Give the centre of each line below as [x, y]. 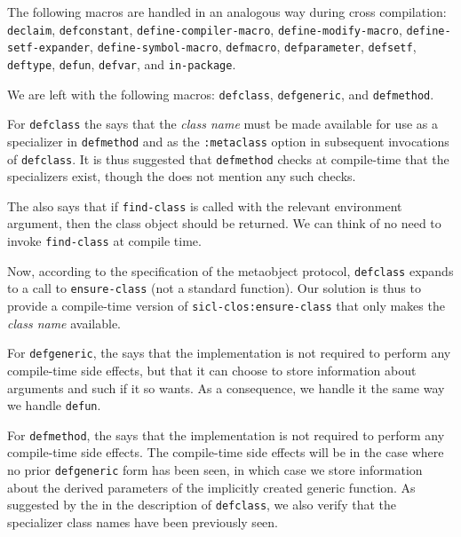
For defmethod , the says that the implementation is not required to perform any [226, 434]
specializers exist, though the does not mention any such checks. [182, 176]
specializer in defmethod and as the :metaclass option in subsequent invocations [228, 141]
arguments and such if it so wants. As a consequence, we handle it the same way [226, 387]
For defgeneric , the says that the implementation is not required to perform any [229, 353]
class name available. [64, 323]
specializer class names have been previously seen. [143, 521]
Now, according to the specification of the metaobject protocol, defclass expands [230, 270]
